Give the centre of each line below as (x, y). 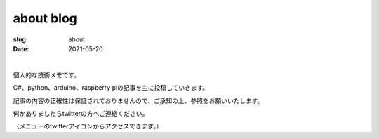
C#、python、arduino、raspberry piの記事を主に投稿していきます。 (111, 88)
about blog (45, 18)
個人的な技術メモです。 (47, 74)
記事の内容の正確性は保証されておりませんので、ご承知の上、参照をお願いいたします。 (138, 100)
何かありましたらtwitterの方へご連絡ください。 (81, 113)
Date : (21, 48)
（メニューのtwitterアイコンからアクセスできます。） (88, 126)
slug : (20, 39)
